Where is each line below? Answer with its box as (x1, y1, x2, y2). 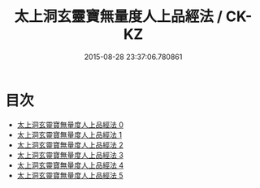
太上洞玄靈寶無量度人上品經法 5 (16, 170, 124, 180)
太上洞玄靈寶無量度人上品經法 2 (16, 139, 124, 150)
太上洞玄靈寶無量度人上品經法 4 (16, 160, 124, 170)
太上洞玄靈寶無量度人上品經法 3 (16, 150, 124, 160)
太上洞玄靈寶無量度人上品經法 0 (16, 119, 124, 130)
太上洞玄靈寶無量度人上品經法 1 (16, 130, 123, 139)
